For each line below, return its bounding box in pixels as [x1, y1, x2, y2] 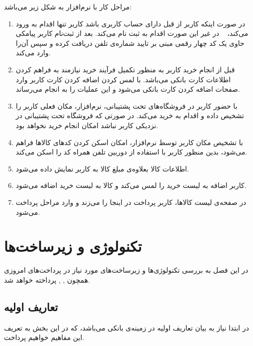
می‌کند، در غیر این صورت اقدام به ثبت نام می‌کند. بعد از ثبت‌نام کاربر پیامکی [15, 28, 249, 38]
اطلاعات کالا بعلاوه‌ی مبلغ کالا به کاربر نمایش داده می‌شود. [15, 163, 189, 173]
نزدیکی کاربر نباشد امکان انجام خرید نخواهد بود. [15, 120, 158, 130]
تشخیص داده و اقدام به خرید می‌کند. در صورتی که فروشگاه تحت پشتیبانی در [15, 110, 244, 121]
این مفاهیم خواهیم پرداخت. [4, 332, 84, 343]
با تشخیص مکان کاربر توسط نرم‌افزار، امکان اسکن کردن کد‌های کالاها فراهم [15, 137, 243, 147]
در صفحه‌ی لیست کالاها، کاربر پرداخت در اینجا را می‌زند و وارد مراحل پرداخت [15, 196, 247, 207]
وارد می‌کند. [15, 47, 51, 58]
